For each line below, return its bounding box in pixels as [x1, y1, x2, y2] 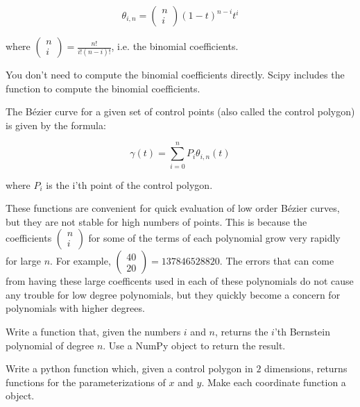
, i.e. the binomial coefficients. [111, 39, 239, 53]
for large [6, 254, 42, 268]
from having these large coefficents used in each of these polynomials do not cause [6, 274, 354, 288]
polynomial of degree [6, 338, 94, 352]
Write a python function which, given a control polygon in [6, 361, 253, 376]
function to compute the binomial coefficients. [6, 81, 200, 95]
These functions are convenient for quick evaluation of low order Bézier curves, [6, 201, 340, 215]
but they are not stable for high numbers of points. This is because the [6, 214, 307, 229]
